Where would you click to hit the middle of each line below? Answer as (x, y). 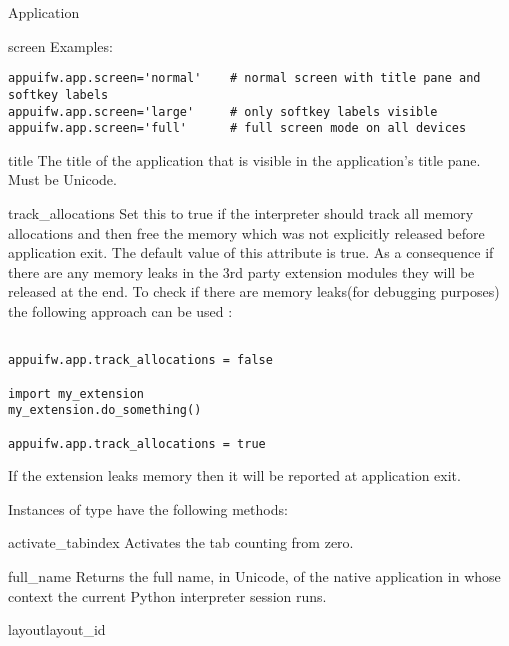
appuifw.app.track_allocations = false (140, 360)
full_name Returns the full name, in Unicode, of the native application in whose (254, 575)
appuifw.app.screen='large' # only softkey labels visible (223, 111)
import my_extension (76, 393)
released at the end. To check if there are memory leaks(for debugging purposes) (254, 291)
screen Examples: (60, 45)
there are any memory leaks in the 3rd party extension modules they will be (241, 271)
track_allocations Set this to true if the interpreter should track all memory (241, 213)
